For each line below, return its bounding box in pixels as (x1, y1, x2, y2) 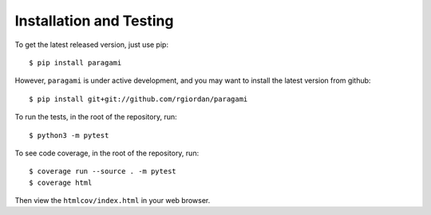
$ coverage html (29, 178, 93, 187)
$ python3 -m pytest (29, 131, 109, 139)
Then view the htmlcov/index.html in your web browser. (14, 196, 211, 205)
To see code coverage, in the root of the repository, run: (14, 148, 200, 158)
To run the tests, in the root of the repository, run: (14, 112, 177, 122)
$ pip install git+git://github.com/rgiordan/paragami (29, 94, 248, 104)
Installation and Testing (14, 12, 174, 29)
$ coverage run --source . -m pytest (29, 167, 177, 176)
